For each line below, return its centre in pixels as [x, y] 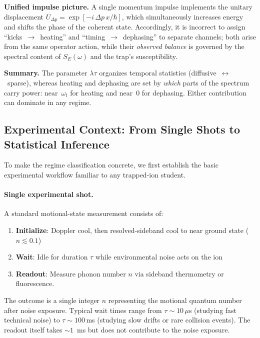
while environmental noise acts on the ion [159, 257]
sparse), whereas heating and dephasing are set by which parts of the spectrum [128, 83]
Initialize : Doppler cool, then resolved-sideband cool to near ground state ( [132, 230]
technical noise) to [32, 320]
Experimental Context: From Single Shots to [122, 129]
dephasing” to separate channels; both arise [189, 36]
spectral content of [32, 56]
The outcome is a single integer [52, 300]
